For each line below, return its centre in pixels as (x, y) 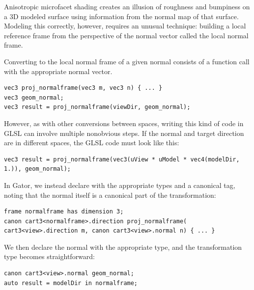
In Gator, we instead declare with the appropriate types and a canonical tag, (120, 185)
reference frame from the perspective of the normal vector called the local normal (126, 35)
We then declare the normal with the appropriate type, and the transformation (123, 247)
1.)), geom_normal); (38, 169)
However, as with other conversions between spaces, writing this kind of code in (124, 123)
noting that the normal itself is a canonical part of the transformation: (110, 195)
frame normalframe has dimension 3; (64, 212)
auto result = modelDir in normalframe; (71, 283)
